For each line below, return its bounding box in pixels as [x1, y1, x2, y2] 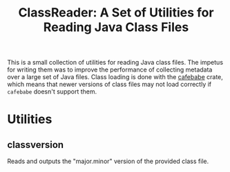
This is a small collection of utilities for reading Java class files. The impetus [7, 58, 223, 67]
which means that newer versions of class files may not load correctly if [7, 80, 212, 89]
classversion [7, 139, 64, 151]
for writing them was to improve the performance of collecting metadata [7, 65, 213, 74]
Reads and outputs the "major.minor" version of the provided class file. [7, 157, 209, 166]
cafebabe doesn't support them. [7, 87, 97, 96]
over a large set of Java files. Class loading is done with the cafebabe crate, [7, 73, 223, 81]
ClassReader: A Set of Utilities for [18, 5, 214, 21]
